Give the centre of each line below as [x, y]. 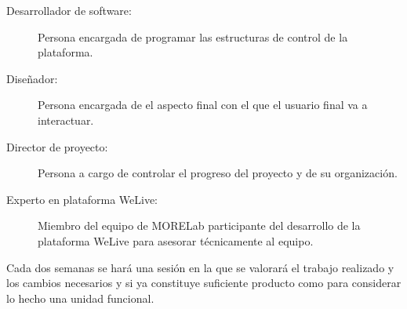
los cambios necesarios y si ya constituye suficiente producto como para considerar [204, 283]
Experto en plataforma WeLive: [82, 199]
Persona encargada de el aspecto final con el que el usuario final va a [203, 105]
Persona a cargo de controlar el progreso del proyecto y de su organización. [218, 173]
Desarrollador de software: [69, 10]
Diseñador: [32, 78]
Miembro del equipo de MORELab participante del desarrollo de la [199, 225]
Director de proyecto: [57, 146]
